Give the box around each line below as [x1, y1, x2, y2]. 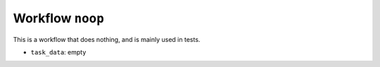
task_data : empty [30, 47, 87, 56]
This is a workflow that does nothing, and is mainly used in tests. [13, 35, 201, 43]
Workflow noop [13, 10, 105, 26]
